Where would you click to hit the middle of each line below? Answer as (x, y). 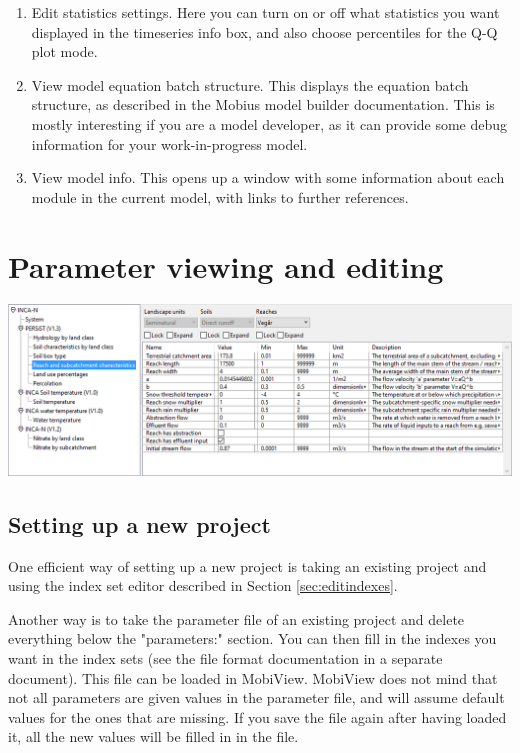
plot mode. (64, 51)
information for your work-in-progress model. (169, 143)
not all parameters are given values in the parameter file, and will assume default (256, 697)
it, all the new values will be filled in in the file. (153, 736)
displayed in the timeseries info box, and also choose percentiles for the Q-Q (264, 31)
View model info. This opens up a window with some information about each (268, 177)
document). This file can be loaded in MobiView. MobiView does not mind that (253, 677)
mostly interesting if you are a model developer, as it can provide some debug (269, 123)
